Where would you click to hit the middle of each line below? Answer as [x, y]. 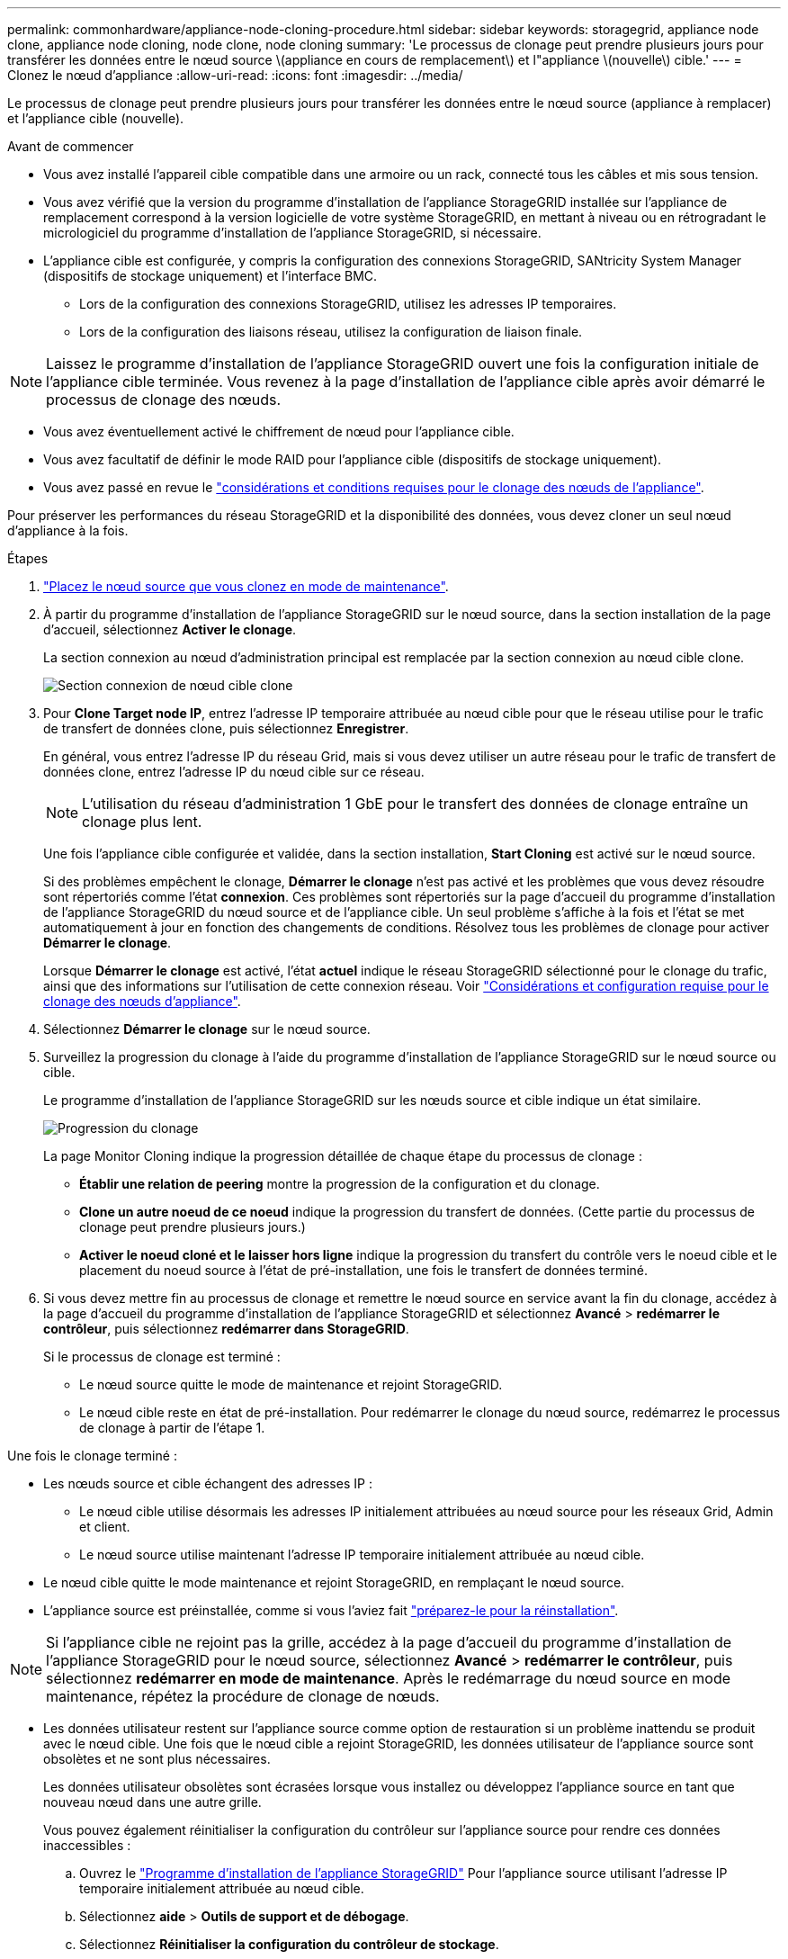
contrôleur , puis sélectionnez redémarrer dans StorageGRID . [226, 1329]
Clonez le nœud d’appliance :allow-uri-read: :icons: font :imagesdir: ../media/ [235, 75]
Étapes [28, 558]
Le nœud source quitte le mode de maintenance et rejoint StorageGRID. [291, 1384]
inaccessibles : [87, 1845]
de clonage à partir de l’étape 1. [172, 1428]
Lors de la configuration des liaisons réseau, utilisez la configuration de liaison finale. [331, 332]
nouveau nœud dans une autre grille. [152, 1802]
